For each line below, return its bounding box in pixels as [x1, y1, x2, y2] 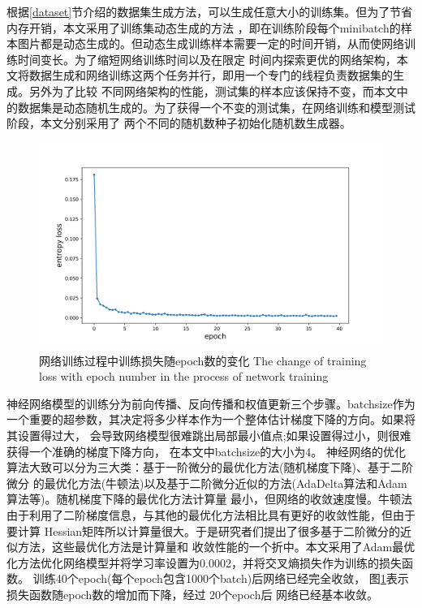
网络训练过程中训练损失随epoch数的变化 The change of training [39, 351, 367, 369]
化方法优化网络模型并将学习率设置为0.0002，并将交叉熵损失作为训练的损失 [6, 554, 402, 571]
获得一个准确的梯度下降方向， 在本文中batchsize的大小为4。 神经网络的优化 [6, 442, 406, 459]
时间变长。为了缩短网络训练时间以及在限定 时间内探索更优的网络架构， [17, 50, 397, 67]
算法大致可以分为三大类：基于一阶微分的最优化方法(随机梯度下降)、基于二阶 [6, 459, 413, 476]
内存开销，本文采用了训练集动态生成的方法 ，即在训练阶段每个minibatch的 [6, 19, 401, 36]
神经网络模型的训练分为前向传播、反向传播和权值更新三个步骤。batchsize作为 [6, 395, 416, 412]
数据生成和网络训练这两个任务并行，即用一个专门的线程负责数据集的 [28, 67, 393, 84]
